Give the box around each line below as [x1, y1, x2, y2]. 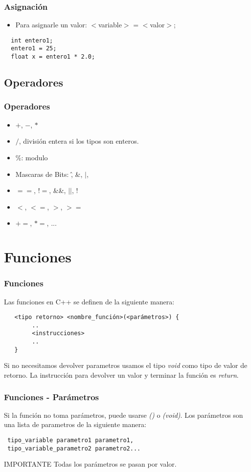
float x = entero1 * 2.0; [11, 53, 95, 61]
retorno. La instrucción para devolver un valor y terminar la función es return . [4, 370, 239, 380]
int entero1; [11, 37, 53, 44]
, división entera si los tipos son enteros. [19, 136, 139, 146]
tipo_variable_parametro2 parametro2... [7, 445, 141, 452]
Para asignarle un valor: [15, 20, 87, 30]
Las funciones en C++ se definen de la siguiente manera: [4, 296, 175, 306]
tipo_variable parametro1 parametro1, [7, 437, 134, 444]
